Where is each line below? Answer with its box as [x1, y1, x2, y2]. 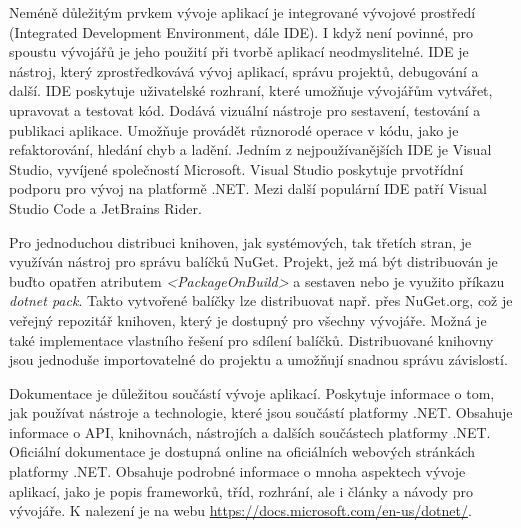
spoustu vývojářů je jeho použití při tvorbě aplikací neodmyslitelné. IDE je [9, 41, 469, 62]
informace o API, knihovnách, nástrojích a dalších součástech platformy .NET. [9, 421, 491, 442]
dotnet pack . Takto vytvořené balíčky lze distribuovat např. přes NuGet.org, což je [9, 290, 513, 311]
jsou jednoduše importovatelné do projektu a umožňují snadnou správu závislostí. [9, 349, 508, 370]
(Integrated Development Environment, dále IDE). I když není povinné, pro [9, 21, 474, 42]
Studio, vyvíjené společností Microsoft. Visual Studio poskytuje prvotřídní [9, 158, 464, 179]
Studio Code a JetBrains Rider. [9, 197, 202, 218]
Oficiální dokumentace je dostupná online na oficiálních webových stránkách [9, 441, 476, 462]
